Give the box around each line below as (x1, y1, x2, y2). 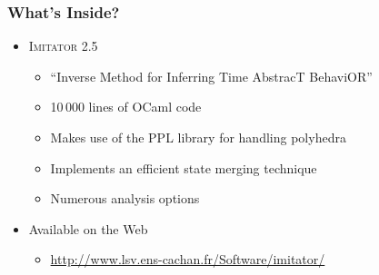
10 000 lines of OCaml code (50, 97, 202, 116)
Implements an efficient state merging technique (50, 158, 317, 177)
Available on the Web (28, 219, 148, 238)
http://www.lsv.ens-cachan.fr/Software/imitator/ (50, 250, 325, 269)
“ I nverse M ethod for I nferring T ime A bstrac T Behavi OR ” (50, 66, 373, 85)
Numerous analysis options (50, 189, 200, 208)
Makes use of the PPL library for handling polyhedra (50, 128, 346, 146)
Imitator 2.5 (28, 36, 98, 55)
